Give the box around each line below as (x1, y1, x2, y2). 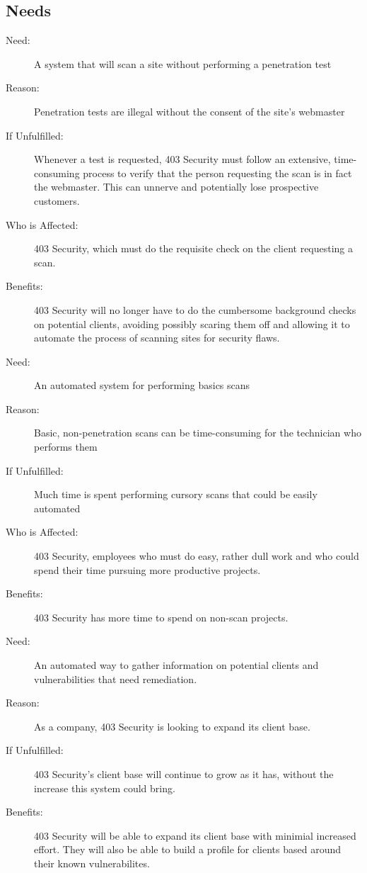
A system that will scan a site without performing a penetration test (34, 56, 332, 71)
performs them (34, 439, 98, 454)
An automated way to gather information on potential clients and (34, 658, 319, 672)
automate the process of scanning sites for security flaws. (34, 330, 280, 345)
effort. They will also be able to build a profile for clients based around (34, 842, 342, 857)
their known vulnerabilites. (34, 855, 150, 870)
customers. (34, 193, 80, 208)
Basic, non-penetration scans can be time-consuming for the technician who (34, 425, 361, 440)
